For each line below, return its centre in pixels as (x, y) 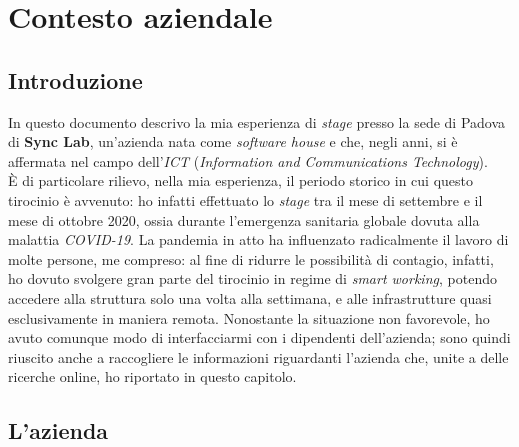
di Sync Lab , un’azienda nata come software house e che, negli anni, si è (233, 141)
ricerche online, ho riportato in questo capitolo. (152, 376)
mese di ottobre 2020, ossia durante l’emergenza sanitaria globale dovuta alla (244, 219)
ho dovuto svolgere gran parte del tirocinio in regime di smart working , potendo (252, 278)
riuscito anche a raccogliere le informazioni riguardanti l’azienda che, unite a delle (258, 356)
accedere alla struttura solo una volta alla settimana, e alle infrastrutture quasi (250, 297)
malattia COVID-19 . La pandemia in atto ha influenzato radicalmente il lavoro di (258, 239)
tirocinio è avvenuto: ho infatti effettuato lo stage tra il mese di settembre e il (245, 199)
